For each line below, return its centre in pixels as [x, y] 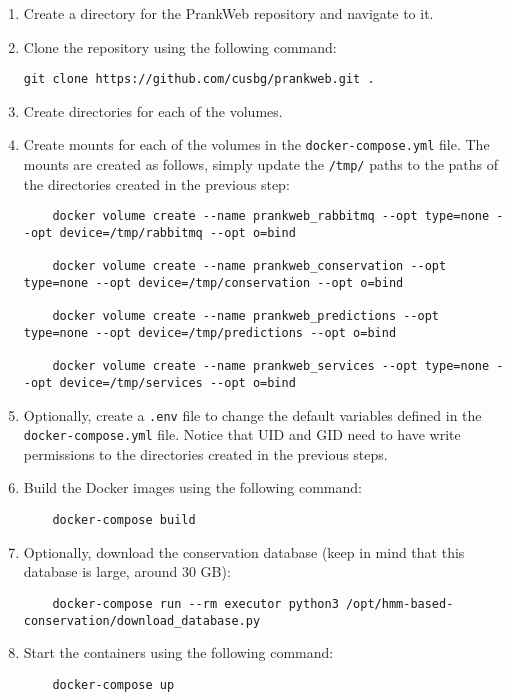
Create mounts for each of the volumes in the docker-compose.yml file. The [256, 144]
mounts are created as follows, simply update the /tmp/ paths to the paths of [261, 164]
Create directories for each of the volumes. [153, 110]
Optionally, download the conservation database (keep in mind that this [244, 551]
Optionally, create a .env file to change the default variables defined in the [252, 414]
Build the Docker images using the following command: [192, 487]
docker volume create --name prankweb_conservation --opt [249, 266]
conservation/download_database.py [142, 620]
